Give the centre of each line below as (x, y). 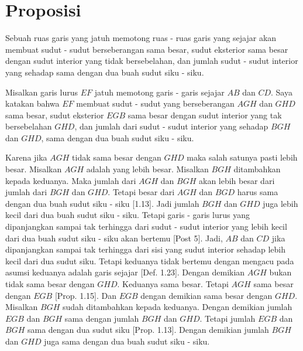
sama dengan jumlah (102, 318)
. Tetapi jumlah (228, 318)
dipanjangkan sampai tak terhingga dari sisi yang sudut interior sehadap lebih (145, 249)
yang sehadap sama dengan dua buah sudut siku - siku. (105, 72)
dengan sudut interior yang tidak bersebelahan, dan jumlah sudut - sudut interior (152, 61)
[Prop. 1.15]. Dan (85, 295)
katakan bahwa (32, 103)
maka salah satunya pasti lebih (242, 157)
